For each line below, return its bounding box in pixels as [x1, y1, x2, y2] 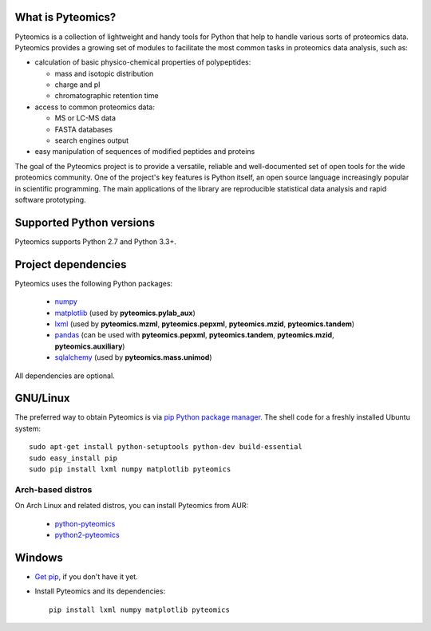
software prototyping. [14, 195, 87, 204]
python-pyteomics [54, 519, 116, 528]
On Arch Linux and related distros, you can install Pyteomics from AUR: [14, 501, 249, 511]
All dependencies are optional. [14, 371, 115, 381]
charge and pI [54, 80, 101, 89]
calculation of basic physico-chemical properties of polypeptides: [34, 57, 251, 67]
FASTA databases [54, 124, 113, 134]
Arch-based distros [14, 483, 93, 495]
